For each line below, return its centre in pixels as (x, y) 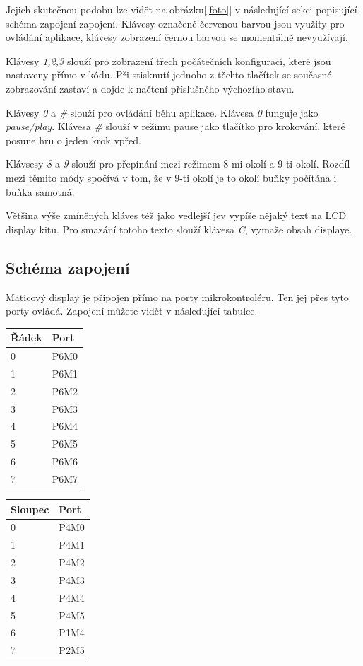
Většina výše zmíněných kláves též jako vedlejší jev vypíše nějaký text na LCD (176, 215)
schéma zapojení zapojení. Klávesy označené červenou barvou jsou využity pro (175, 23)
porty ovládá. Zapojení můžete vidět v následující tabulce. (132, 311)
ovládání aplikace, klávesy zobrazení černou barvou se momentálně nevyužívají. (177, 37)
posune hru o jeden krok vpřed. (73, 140)
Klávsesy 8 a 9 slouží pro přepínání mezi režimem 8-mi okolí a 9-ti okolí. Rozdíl (178, 164)
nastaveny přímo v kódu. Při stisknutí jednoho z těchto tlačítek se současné (169, 75)
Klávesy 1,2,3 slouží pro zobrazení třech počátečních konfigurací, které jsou (168, 60)
